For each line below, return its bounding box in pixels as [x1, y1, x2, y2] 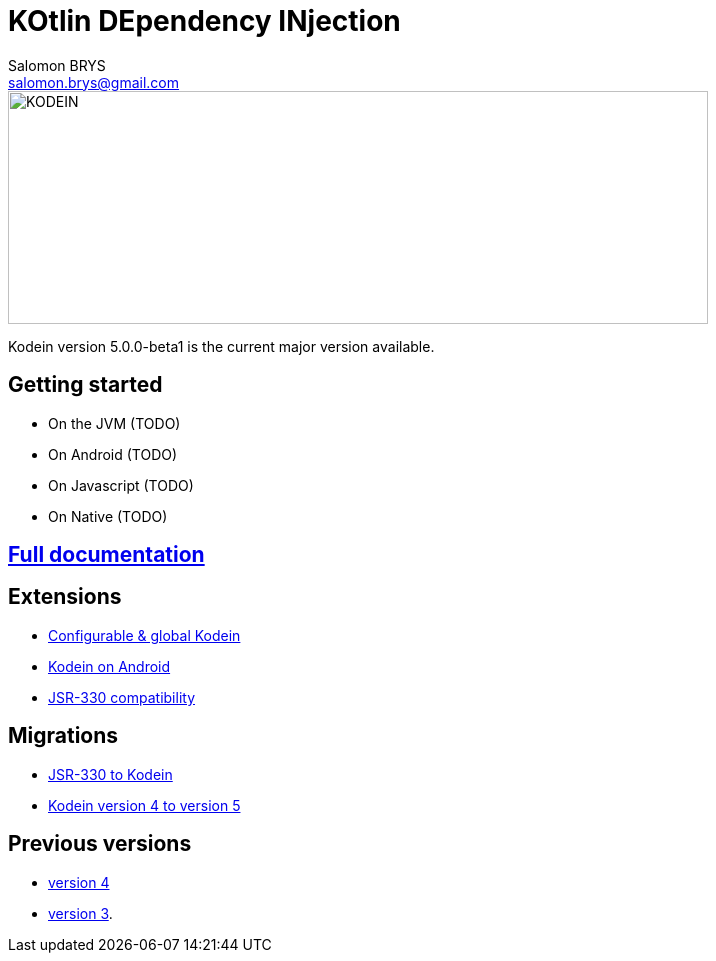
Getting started [8, 372, 163, 398]
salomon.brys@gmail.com [8, 73, 180, 91]
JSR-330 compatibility [48, 688, 195, 706]
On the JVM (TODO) [48, 414, 181, 432]
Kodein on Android [48, 657, 171, 675]
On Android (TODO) [48, 445, 178, 463]
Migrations [8, 723, 119, 749]
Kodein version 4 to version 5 [48, 796, 241, 814]
